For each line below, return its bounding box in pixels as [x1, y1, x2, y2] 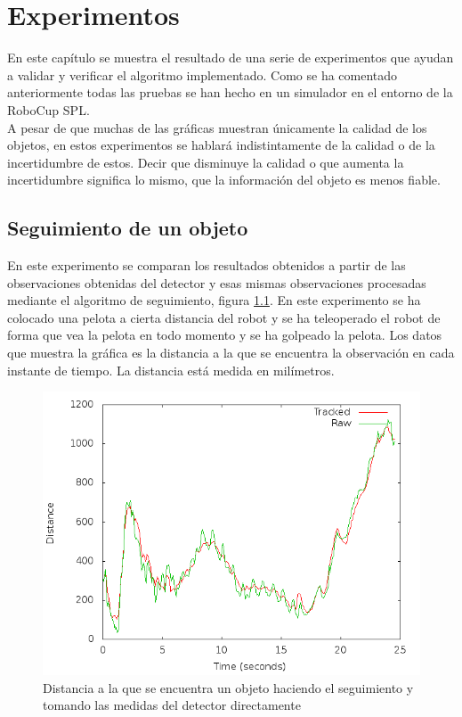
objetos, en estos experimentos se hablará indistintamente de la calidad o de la [7, 136, 435, 154]
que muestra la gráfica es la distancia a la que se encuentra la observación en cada [7, 343, 455, 362]
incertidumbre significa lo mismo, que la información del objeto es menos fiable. [7, 170, 441, 189]
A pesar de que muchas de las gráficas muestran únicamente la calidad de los [7, 118, 427, 136]
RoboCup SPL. [7, 100, 90, 119]
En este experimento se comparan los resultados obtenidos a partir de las [7, 256, 406, 275]
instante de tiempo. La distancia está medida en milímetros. [7, 360, 335, 379]
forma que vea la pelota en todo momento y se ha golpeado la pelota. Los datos [7, 326, 442, 344]
